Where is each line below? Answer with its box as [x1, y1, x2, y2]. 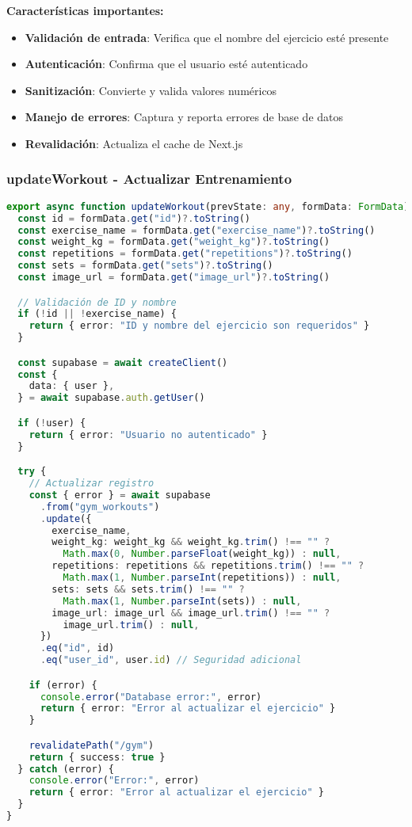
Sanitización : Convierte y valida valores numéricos [25, 82, 277, 98]
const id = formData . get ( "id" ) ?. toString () [17, 212, 250, 224]
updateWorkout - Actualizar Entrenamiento [6, 169, 292, 189]
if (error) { [29, 679, 97, 691]
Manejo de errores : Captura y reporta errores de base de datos [25, 109, 344, 125]
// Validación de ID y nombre [17, 296, 177, 308]
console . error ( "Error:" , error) [29, 775, 200, 787]
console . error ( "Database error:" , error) [40, 691, 262, 703]
